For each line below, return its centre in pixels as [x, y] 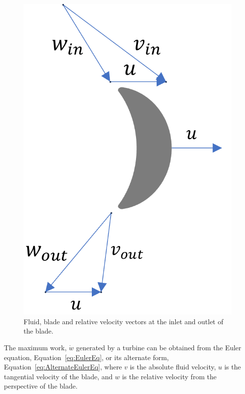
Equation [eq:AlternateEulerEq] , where [63, 367]
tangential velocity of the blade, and [58, 376]
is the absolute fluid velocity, [173, 367]
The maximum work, [35, 347]
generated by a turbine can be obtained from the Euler [159, 347]
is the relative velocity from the [169, 376]
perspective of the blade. [41, 386]
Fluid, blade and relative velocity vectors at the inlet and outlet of [123, 321]
